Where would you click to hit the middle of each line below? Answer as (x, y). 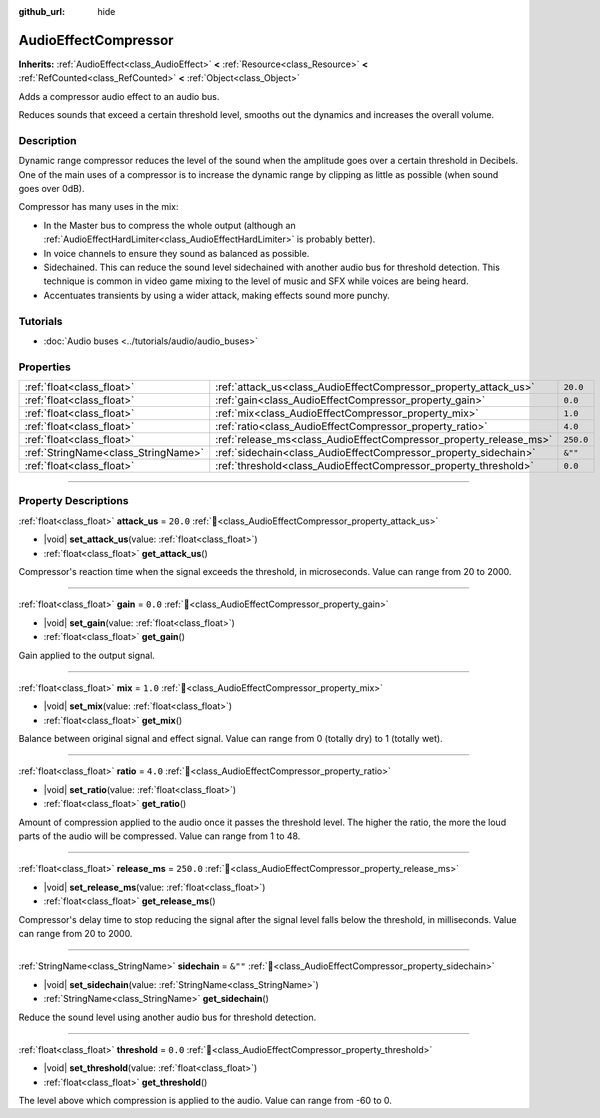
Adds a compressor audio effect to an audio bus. (119, 96)
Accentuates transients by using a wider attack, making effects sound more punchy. (216, 295)
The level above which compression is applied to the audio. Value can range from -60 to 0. (205, 1101)
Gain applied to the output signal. (86, 655)
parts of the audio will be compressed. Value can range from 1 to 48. (159, 836)
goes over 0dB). (51, 188)
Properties (45, 367)
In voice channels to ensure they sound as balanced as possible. (176, 253)
